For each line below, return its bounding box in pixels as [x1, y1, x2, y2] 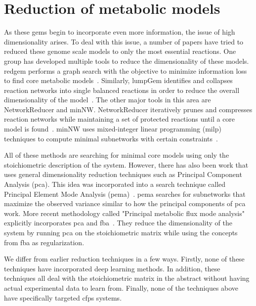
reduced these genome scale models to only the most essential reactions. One [4, 46, 236, 56]
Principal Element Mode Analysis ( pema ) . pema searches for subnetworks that [4, 188, 246, 199]
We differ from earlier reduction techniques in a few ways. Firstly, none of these [4, 254, 245, 264]
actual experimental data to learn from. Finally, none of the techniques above [4, 282, 239, 293]
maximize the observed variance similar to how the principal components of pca [4, 198, 246, 209]
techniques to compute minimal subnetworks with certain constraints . [4, 133, 218, 143]
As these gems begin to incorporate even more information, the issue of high [4, 27, 235, 37]
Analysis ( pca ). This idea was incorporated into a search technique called [4, 179, 226, 189]
